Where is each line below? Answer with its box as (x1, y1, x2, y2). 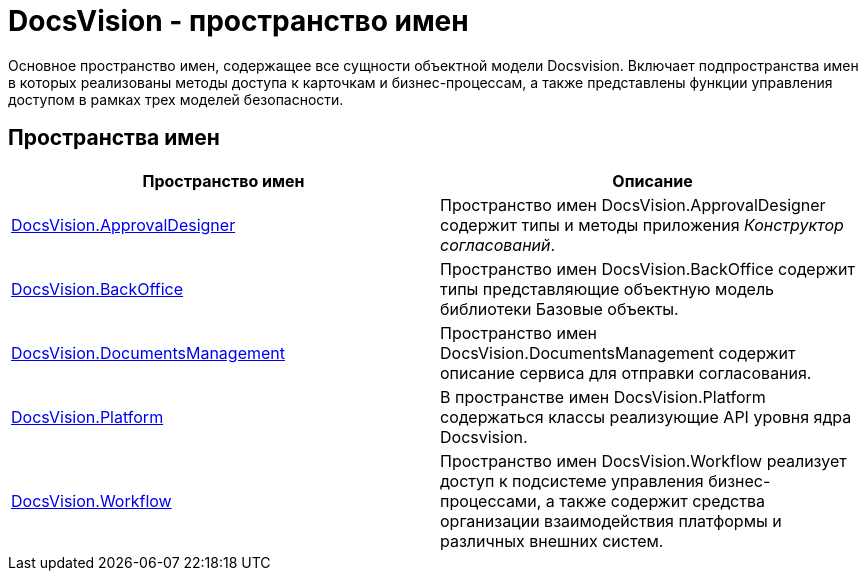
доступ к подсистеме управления (440, 470, 704, 491)
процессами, (440, 490, 542, 511)
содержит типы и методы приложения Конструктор (440, 214, 844, 235)
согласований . (440, 234, 556, 255)
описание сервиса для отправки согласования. (440, 362, 812, 383)
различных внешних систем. (440, 530, 664, 551)
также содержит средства (559, 490, 765, 511)
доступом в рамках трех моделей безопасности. (8, 90, 344, 108)
